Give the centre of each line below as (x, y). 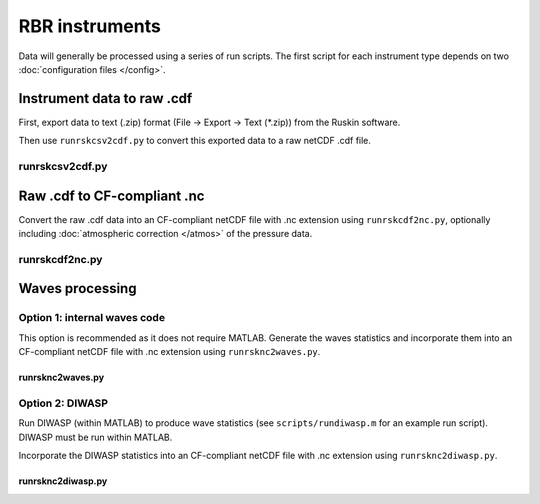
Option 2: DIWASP (63, 403)
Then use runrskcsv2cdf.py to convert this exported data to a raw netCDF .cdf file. (195, 141)
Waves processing (77, 288)
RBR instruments (90, 26)
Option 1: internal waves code (91, 318)
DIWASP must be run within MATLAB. (95, 437)
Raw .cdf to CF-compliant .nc (111, 195)
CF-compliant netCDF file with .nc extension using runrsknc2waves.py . (169, 352)
